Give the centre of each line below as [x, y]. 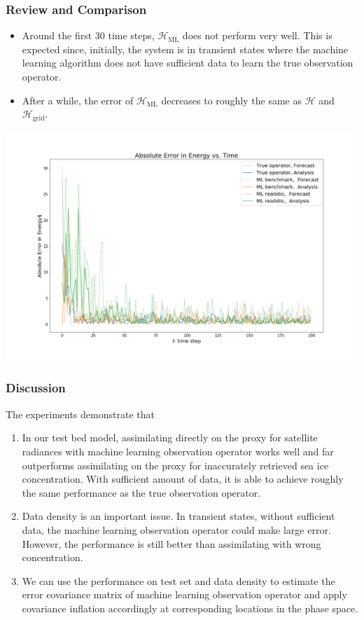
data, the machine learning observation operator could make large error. [176, 529]
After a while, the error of [78, 100]
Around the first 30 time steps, [88, 35]
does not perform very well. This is [257, 35]
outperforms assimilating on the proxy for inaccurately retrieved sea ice [175, 465]
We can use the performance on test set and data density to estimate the [178, 580]
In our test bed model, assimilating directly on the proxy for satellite [170, 438]
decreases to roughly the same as [231, 100]
